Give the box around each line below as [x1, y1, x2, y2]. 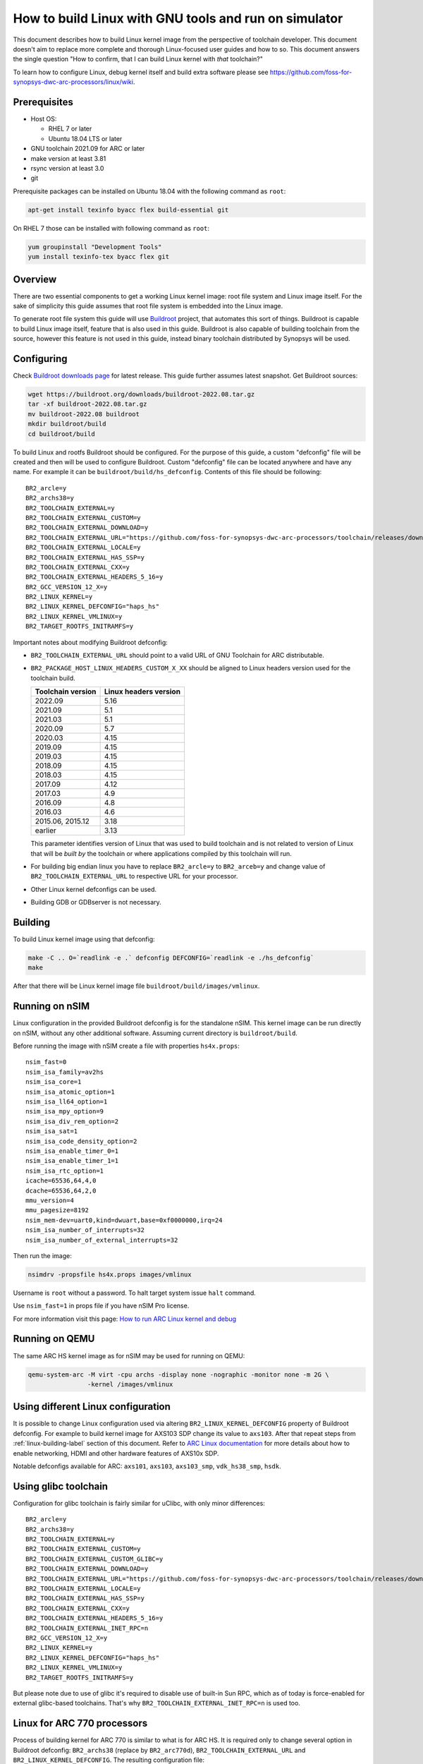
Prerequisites [13, 96, 73, 108]
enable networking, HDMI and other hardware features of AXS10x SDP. [13, 1449, 219, 1457]
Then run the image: [13, 1251, 72, 1259]
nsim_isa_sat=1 [25, 1128, 78, 1135]
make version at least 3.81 [30, 154, 106, 162]
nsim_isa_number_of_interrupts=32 [25, 1226, 145, 1234]
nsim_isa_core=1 [25, 1078, 82, 1086]
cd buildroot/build [27, 430, 95, 437]
